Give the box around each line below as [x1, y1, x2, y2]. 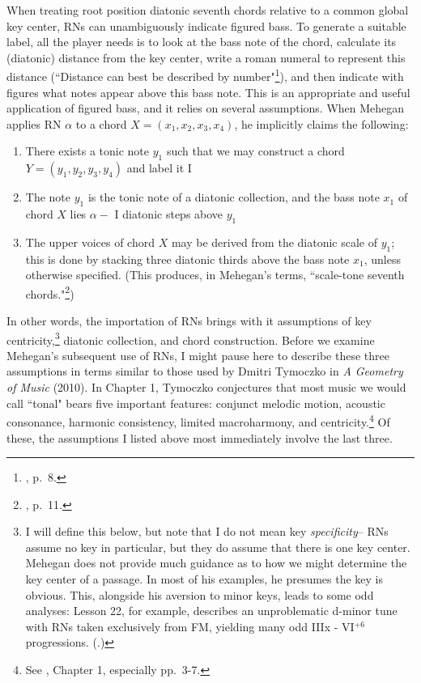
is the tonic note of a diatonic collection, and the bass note [87, 189, 380, 206]
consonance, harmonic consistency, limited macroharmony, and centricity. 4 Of [6, 411, 390, 430]
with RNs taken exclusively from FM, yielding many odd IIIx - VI [25, 617, 355, 634]
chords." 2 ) [25, 282, 74, 302]
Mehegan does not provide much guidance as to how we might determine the [25, 554, 407, 571]
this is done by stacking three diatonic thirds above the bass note [25, 250, 350, 267]
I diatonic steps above [114, 206, 223, 222]
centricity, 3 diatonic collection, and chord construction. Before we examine [6, 329, 375, 348]
